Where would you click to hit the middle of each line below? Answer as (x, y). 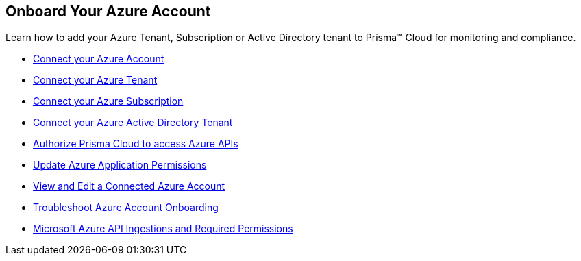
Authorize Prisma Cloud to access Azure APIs (136, 144)
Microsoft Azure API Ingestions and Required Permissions (163, 229)
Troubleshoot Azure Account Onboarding (126, 208)
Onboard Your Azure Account (108, 11)
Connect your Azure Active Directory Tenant (133, 123)
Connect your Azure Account (99, 59)
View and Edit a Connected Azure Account (129, 186)
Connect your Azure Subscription (108, 101)
